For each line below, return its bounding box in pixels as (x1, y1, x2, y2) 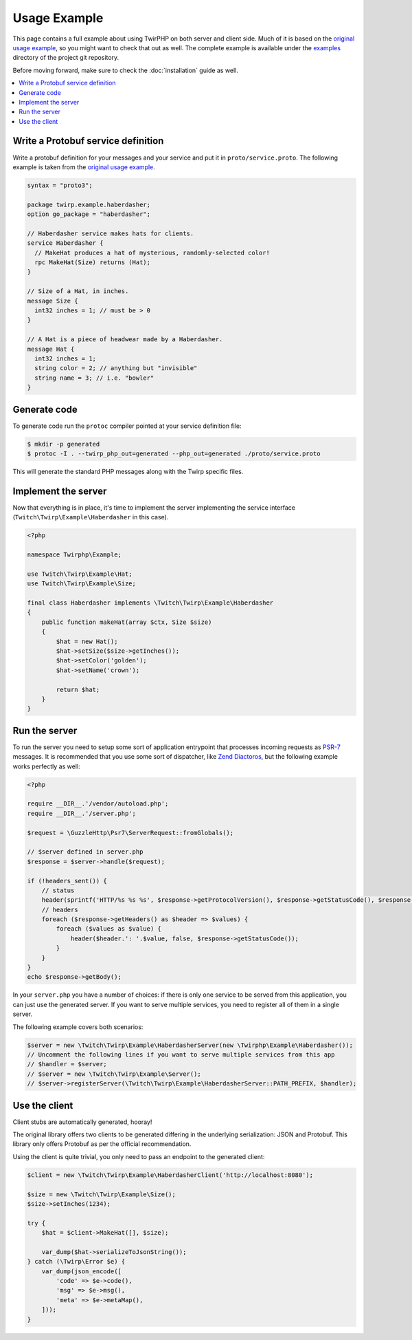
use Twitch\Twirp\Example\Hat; (27, 570, 133, 578)
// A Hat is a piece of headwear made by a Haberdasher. (27, 336, 223, 343)
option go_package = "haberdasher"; (27, 210, 151, 218)
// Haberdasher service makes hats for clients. (27, 229, 194, 237)
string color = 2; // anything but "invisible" (34, 365, 198, 372)
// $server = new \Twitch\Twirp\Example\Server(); (27, 1070, 202, 1078)
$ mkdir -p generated (27, 440, 100, 448)
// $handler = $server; (27, 1060, 108, 1068)
